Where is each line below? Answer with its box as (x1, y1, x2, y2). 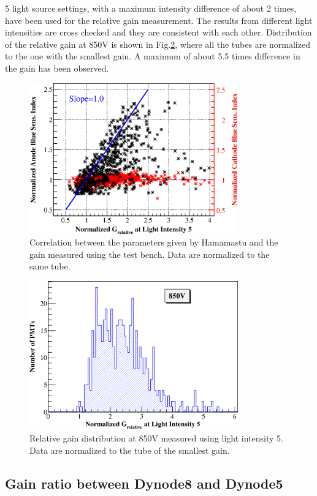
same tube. (29, 260, 71, 272)
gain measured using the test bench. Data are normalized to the (29, 247, 270, 260)
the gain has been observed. (5, 61, 109, 74)
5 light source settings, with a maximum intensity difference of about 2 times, (5, 2, 297, 14)
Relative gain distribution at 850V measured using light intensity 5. (29, 432, 283, 445)
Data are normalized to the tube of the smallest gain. (29, 444, 230, 457)
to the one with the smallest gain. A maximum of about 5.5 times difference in (5, 50, 300, 62)
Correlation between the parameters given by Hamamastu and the (29, 236, 278, 249)
